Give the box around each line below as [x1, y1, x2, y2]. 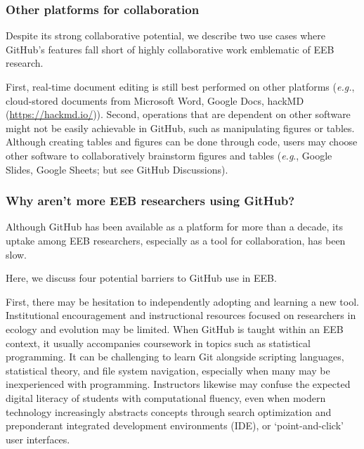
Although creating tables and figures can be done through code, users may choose [6, 134, 358, 149]
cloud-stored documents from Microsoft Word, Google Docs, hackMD [6, 93, 304, 108]
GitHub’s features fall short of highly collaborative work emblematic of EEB [6, 41, 334, 56]
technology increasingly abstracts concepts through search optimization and [6, 404, 332, 419]
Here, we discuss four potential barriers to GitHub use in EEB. [6, 271, 277, 285]
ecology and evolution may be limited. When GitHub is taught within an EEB [6, 321, 344, 336]
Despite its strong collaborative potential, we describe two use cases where [6, 28, 326, 43]
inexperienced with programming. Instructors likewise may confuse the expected [6, 377, 351, 391]
